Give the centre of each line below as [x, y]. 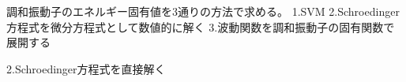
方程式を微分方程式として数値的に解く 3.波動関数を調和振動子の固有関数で [201, 26]
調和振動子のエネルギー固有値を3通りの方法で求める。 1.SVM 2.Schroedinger [203, 11]
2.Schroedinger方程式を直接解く [86, 68]
